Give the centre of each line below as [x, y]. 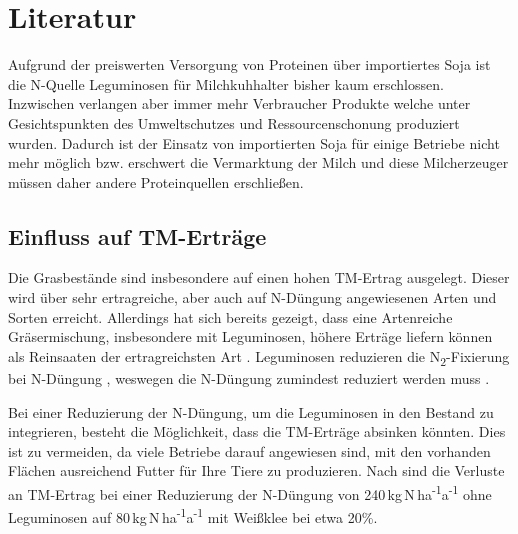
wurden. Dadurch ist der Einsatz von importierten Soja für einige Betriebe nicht [254, 142]
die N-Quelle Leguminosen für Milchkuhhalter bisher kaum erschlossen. [226, 83]
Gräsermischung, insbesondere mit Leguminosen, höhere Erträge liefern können [250, 336]
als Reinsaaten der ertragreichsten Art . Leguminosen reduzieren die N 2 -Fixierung [259, 357]
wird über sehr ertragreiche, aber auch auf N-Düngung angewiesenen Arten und [252, 297]
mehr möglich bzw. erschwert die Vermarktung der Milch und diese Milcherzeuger [258, 162]
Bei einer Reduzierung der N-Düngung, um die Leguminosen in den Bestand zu [251, 411]
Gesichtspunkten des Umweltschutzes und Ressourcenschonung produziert [234, 122]
